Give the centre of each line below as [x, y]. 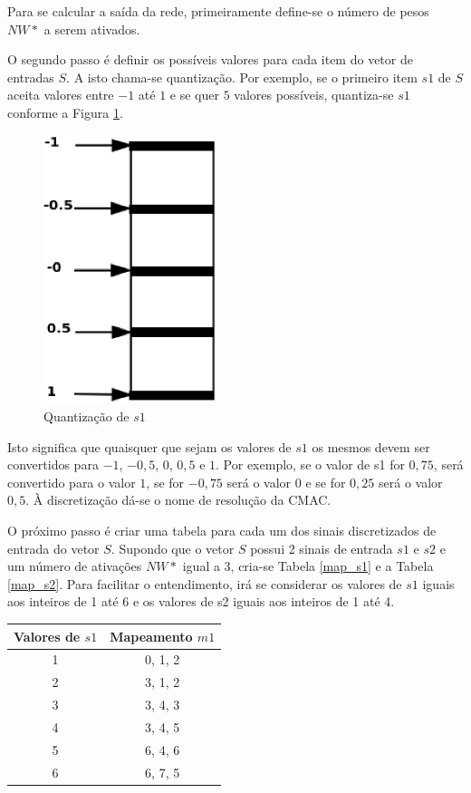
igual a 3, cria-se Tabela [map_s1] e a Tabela [308, 566]
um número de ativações [75, 566]
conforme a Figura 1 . [65, 112]
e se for [326, 482]
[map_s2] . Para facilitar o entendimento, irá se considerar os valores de [205, 583]
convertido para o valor [72, 482]
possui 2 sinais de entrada [322, 548]
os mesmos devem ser [371, 446]
